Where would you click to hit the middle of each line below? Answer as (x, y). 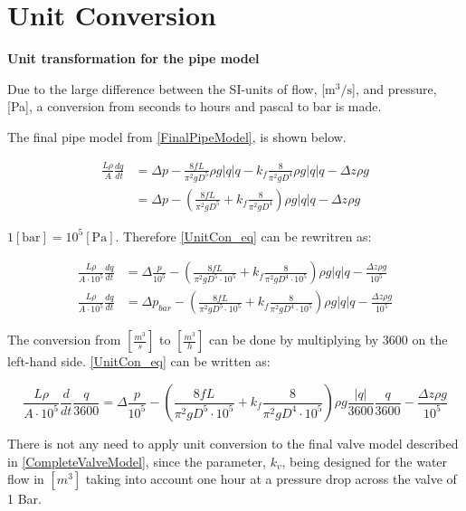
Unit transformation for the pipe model (133, 58)
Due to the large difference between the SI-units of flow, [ (166, 88)
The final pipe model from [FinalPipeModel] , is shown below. (177, 136)
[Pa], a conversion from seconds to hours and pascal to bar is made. (195, 106)
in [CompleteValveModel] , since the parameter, (137, 461)
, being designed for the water (365, 461)
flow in (26, 479)
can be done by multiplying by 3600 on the (328, 340)
